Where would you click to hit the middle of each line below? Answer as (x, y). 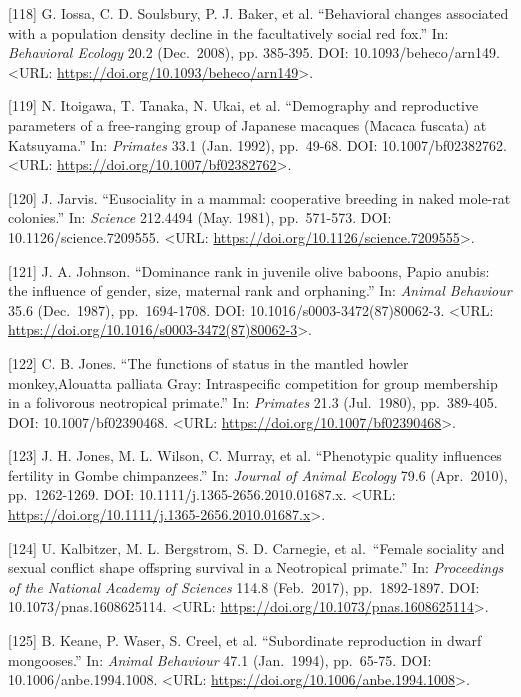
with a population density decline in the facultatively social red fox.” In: (228, 32)
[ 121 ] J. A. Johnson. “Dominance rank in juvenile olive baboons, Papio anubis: (249, 270)
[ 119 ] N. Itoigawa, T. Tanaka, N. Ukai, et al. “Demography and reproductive (243, 105)
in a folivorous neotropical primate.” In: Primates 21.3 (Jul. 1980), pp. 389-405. (253, 402)
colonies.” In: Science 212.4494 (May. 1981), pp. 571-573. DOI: (200, 217)
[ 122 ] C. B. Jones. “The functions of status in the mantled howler (208, 362)
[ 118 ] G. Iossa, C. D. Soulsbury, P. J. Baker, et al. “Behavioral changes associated (258, 13)
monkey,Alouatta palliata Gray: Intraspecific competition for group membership (253, 382)
